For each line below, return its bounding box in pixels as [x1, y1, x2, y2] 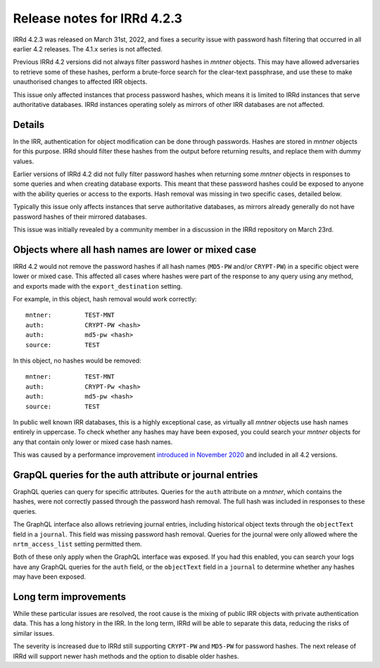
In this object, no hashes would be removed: [13, 356, 141, 365]
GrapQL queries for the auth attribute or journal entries [13, 469, 258, 481]
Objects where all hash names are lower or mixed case [13, 244, 257, 256]
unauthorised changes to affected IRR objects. [13, 77, 148, 86]
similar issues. [13, 629, 54, 637]
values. [13, 157, 34, 165]
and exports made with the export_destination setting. [13, 282, 183, 290]
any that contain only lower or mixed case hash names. [13, 437, 173, 446]
